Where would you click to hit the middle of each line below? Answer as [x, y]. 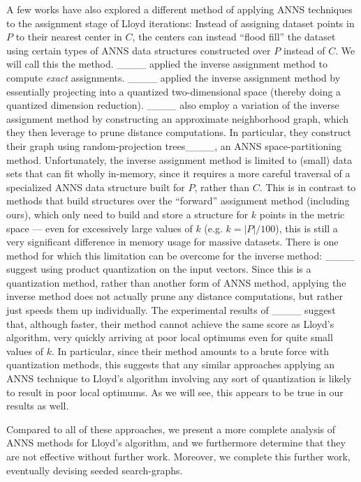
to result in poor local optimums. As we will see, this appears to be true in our [175, 392]
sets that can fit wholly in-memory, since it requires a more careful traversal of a [178, 173]
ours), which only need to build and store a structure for [127, 214]
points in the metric [302, 214]
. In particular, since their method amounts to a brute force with [190, 351]
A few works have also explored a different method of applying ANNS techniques [179, 9]
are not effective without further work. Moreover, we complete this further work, [178, 456]
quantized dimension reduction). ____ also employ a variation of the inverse [173, 105]
